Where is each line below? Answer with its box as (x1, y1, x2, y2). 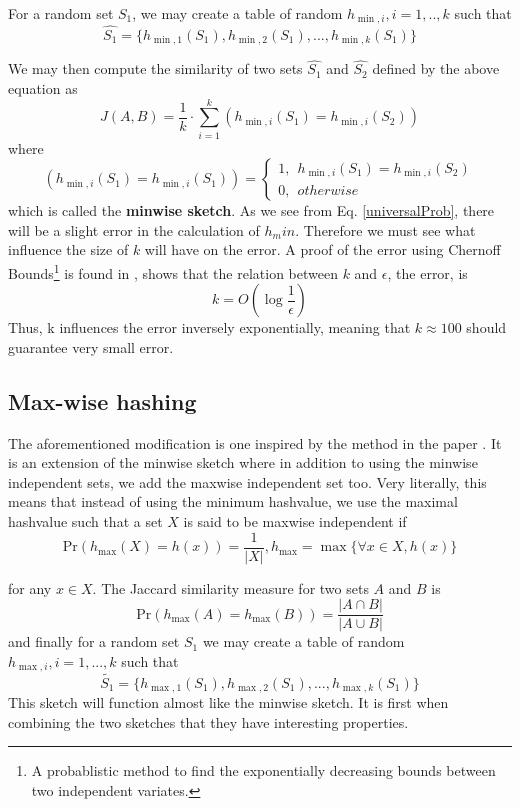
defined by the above (372, 58, 500, 79)
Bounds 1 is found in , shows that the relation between (8, 260, 338, 283)
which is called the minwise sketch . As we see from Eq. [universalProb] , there (8, 200, 495, 221)
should (466, 317, 507, 338)
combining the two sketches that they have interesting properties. (8, 711, 409, 732)
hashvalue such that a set (8, 511, 163, 532)
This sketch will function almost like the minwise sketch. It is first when (8, 692, 449, 713)
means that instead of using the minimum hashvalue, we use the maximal (8, 491, 458, 512)
